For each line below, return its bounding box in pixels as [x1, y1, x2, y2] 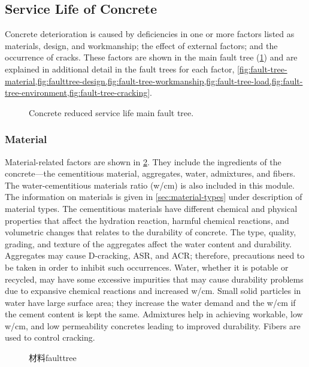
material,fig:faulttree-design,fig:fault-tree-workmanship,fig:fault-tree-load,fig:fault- [5, 74, 303, 87]
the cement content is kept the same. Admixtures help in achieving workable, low [5, 308, 303, 320]
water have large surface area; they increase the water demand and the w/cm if [5, 296, 296, 308]
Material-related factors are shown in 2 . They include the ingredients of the [5, 155, 281, 168]
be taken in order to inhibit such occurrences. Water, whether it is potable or [5, 260, 289, 273]
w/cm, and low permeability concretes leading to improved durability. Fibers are [5, 319, 301, 332]
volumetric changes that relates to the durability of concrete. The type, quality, [5, 226, 296, 238]
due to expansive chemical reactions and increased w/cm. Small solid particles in [5, 284, 301, 297]
